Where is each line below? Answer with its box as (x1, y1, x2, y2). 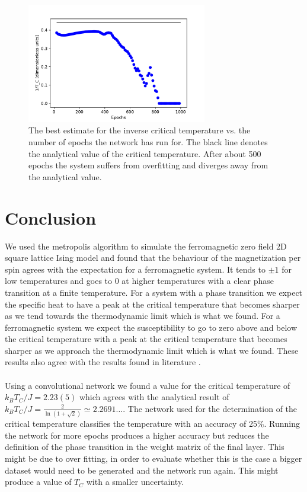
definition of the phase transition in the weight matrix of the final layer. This (5, 440, 284, 453)
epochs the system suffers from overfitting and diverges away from (28, 159, 268, 171)
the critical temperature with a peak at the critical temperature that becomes (5, 333, 287, 345)
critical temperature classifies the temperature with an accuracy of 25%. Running (5, 417, 300, 430)
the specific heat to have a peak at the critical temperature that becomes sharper (5, 298, 300, 310)
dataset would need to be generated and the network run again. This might (5, 464, 279, 476)
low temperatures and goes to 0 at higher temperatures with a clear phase (5, 274, 274, 287)
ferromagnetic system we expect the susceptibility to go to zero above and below (5, 321, 298, 333)
